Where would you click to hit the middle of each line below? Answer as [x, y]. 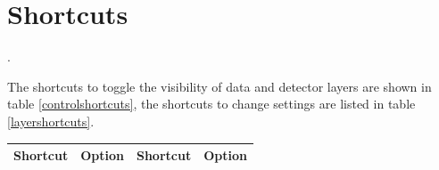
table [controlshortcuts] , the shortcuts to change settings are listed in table [211, 104]
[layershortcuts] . [51, 121]
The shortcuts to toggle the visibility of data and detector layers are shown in [219, 86]
